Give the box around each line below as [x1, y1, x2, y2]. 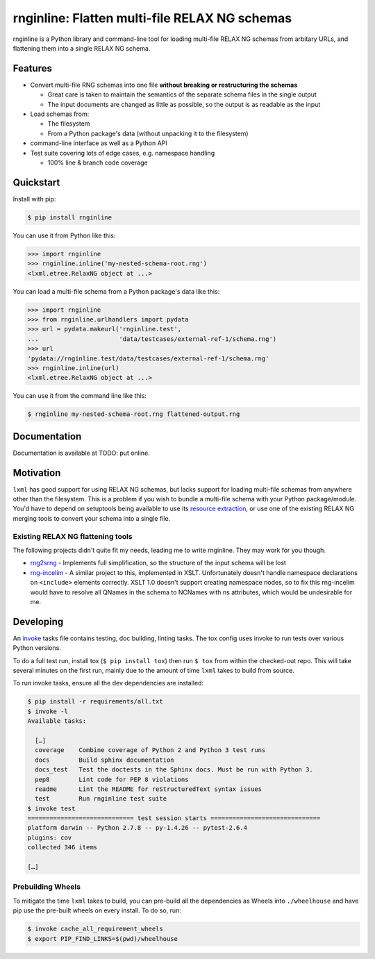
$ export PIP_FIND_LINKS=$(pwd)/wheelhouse [27, 935, 178, 942]
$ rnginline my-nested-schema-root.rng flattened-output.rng [27, 410, 240, 418]
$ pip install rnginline [27, 213, 112, 222]
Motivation [12, 467, 61, 478]
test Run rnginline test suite [35, 795, 167, 803]
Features [12, 62, 52, 74]
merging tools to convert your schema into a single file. [12, 514, 171, 522]
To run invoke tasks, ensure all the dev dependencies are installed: [12, 679, 204, 687]
